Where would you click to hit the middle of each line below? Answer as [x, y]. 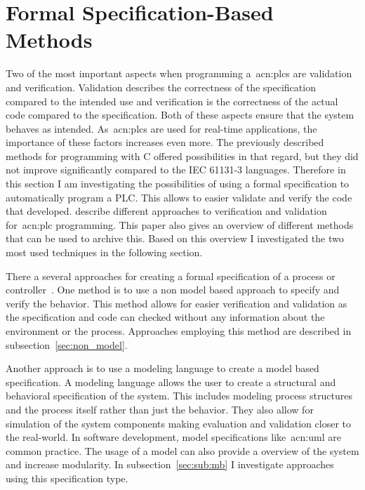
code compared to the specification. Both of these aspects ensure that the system [180, 115]
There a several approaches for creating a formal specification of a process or [171, 276]
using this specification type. [67, 478]
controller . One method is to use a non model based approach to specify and [173, 290]
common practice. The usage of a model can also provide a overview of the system [182, 450]
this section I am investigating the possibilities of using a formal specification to [178, 184]
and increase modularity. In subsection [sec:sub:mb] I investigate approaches [170, 464]
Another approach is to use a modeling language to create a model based [162, 368]
